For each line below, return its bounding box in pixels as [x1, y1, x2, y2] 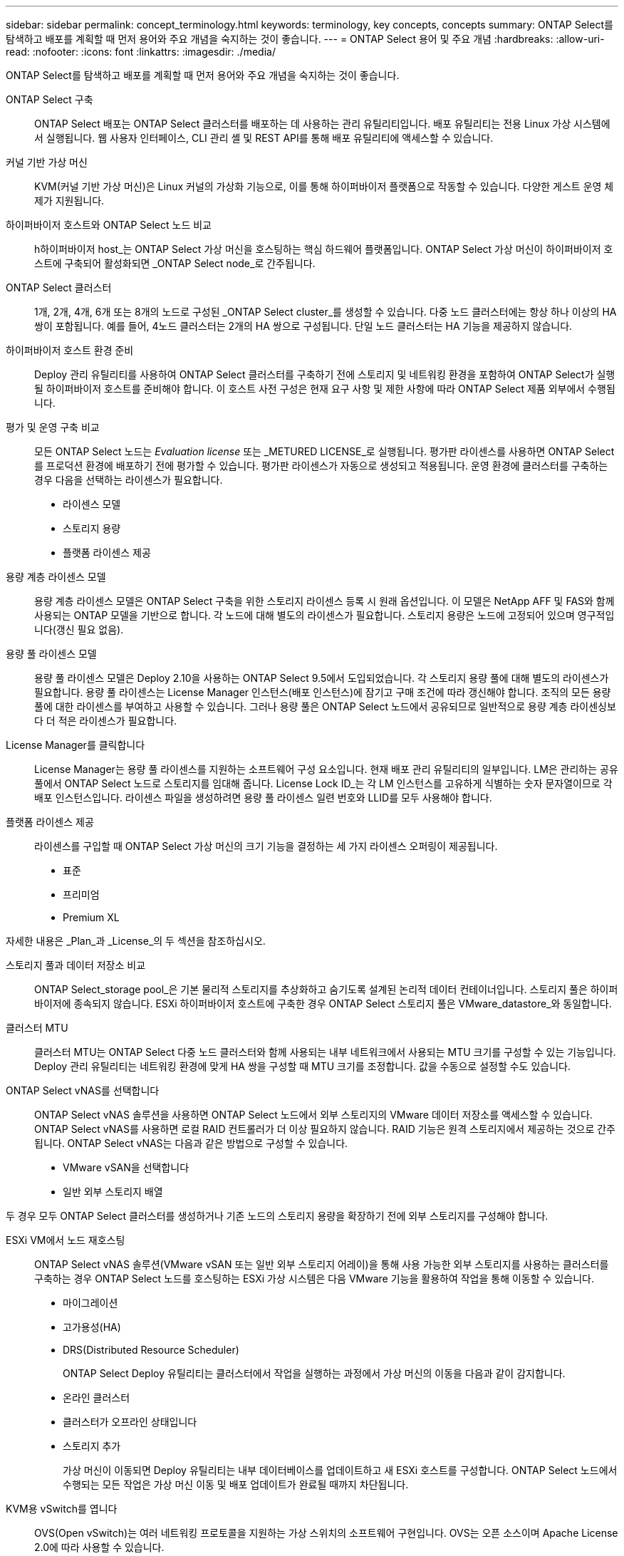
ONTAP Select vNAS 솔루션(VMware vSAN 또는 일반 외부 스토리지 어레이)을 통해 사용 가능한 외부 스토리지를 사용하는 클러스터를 [34, 1258, 609, 1270]
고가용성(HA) [63, 1321, 121, 1333]
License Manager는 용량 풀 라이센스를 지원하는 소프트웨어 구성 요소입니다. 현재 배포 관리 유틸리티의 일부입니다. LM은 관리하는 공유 [34, 763, 618, 775]
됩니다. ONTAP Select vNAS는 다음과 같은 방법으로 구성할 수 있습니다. [34, 1137, 348, 1149]
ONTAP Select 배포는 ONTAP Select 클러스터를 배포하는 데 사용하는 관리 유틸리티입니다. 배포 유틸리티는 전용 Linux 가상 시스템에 [34, 118, 610, 130]
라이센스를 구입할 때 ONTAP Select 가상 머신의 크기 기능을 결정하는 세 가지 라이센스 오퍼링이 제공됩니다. [34, 840, 498, 852]
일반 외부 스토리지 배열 [63, 1186, 163, 1198]
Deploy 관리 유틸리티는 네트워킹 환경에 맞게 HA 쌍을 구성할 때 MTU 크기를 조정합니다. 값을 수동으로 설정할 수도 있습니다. [34, 1060, 571, 1072]
